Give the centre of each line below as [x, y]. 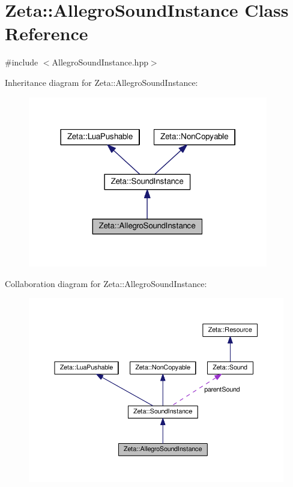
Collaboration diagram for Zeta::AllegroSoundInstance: [106, 283]
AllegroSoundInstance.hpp [100, 62]
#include [22, 62]
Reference [47, 33]
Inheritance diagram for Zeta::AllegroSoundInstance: [101, 82]
